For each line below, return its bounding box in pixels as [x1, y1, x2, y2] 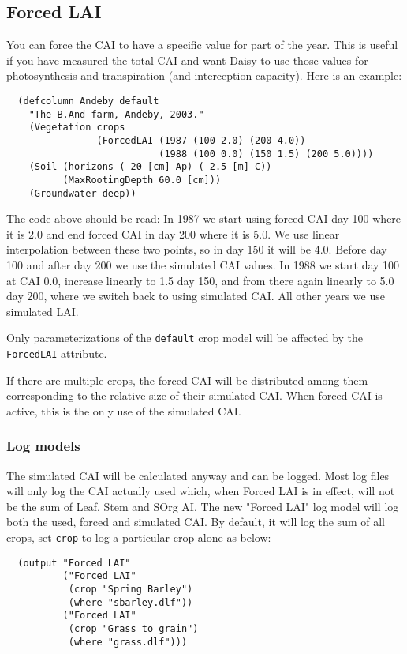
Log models [6, 436, 80, 456]
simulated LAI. [6, 303, 79, 319]
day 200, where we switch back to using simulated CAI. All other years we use [6, 288, 385, 304]
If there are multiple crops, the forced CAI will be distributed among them [6, 371, 368, 388]
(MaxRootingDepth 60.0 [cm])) [62, 174, 222, 186]
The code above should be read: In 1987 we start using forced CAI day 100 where [6, 210, 401, 227]
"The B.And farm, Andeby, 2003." [28, 108, 204, 120]
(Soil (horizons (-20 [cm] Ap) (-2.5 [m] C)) [28, 161, 272, 173]
